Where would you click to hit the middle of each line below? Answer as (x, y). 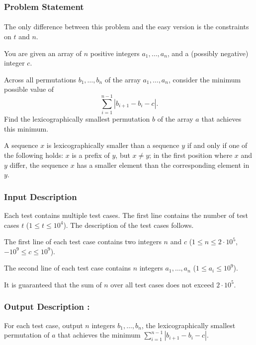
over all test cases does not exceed (162, 284)
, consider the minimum (205, 79)
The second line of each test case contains (67, 268)
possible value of (29, 89)
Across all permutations (40, 79)
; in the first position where (191, 155)
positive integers (115, 53)
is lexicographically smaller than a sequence (113, 145)
